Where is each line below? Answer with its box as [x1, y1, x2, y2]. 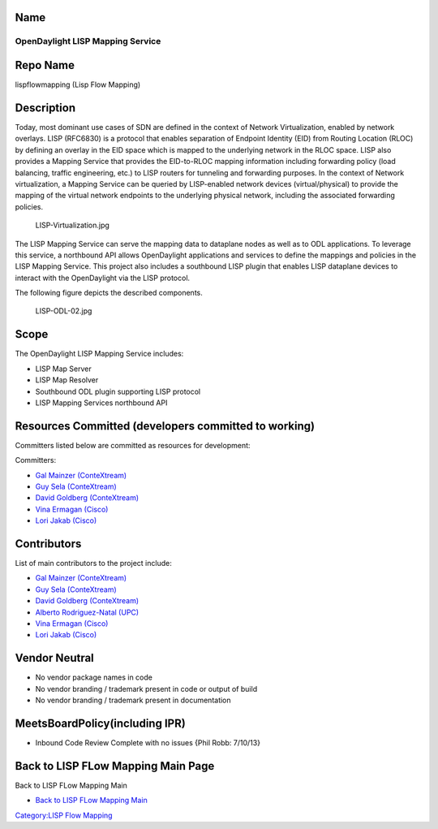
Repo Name [15, 58, 75, 72]
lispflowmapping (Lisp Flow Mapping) [15, 80, 141, 89]
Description [15, 101, 76, 114]
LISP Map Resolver [35, 375, 99, 385]
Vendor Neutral [15, 651, 95, 665]
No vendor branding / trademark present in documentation [35, 695, 231, 706]
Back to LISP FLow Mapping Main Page [15, 759, 215, 773]
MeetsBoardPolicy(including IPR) [15, 716, 186, 730]
